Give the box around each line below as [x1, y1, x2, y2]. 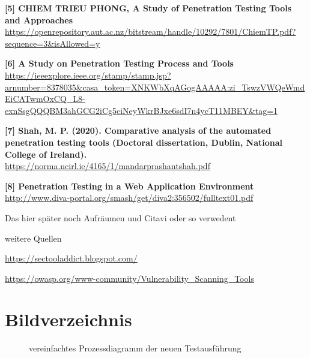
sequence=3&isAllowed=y [5, 37, 100, 49]
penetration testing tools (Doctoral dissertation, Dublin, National [5, 136, 282, 148]
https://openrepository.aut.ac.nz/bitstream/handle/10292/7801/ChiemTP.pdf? [5, 25, 296, 38]
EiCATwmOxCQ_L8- [5, 92, 85, 105]
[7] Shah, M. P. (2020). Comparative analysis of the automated [5, 124, 272, 137]
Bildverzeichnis [5, 307, 132, 332]
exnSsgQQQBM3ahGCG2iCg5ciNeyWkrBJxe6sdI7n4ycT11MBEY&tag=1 [5, 104, 278, 116]
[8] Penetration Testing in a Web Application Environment [5, 179, 254, 192]
